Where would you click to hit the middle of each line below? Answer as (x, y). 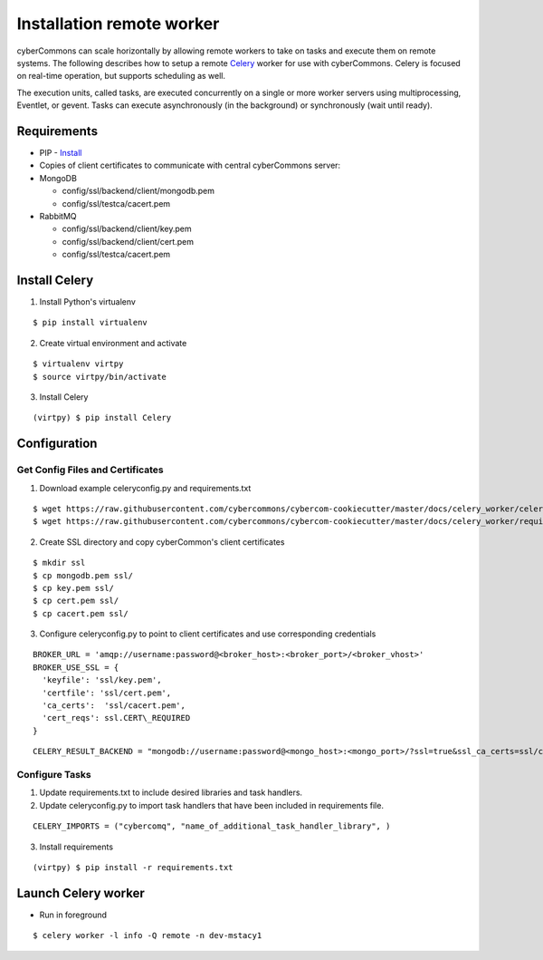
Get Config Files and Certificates (90, 470)
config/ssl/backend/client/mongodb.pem (138, 191)
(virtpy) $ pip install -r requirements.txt (133, 867)
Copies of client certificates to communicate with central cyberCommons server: (190, 165)
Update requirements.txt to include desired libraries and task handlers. (171, 792)
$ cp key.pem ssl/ (74, 588)
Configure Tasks (54, 774)
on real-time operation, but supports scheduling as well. (121, 76)
